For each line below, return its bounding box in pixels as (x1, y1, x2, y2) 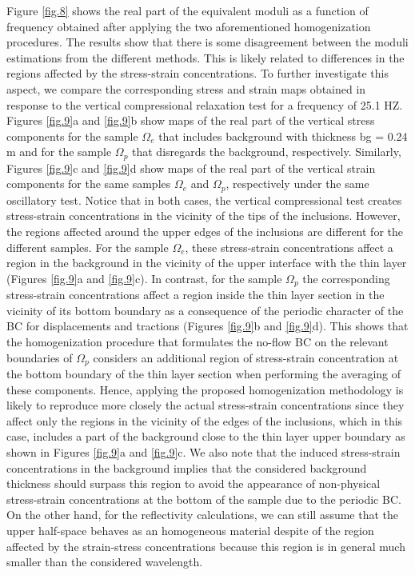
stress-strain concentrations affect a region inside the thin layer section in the (6, 286, 385, 303)
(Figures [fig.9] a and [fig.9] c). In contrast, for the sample (6, 270, 282, 286)
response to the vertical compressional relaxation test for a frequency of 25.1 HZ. (6, 96, 403, 113)
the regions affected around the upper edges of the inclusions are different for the (6, 223, 403, 240)
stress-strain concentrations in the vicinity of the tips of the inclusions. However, (6, 207, 401, 224)
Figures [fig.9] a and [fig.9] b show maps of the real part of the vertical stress (6, 112, 375, 129)
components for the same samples (6, 175, 171, 192)
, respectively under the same (225, 175, 369, 192)
